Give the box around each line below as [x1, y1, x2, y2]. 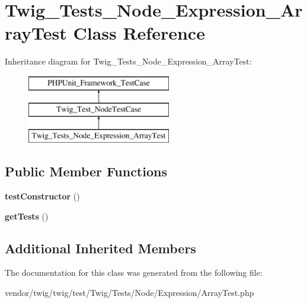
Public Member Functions [5, 162, 167, 180]
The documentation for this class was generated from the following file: [5, 266, 263, 279]
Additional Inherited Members [5, 238, 196, 257]
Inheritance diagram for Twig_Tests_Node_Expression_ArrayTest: [5, 55, 252, 67]
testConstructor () [5, 190, 80, 202]
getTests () [5, 209, 49, 222]
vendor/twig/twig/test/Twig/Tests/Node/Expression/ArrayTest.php [5, 286, 254, 299]
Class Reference [73, 21, 205, 45]
